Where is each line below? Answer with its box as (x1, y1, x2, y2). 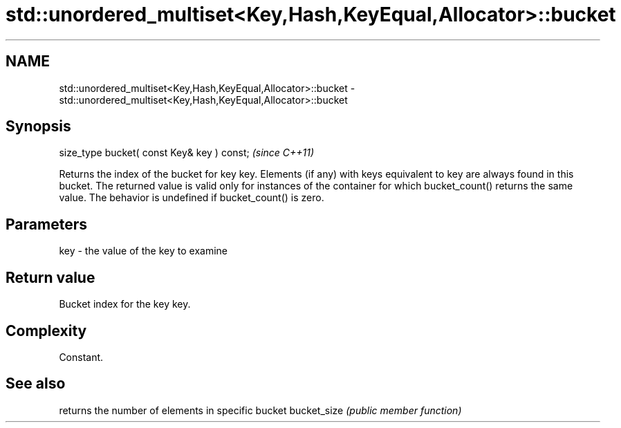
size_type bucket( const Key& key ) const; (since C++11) (59, 147, 315, 159)
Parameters (6, 215, 87, 233)
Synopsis (6, 118, 71, 136)
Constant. (59, 351, 104, 363)
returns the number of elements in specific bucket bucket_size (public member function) (59, 404, 462, 416)
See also (6, 375, 66, 393)
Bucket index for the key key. (59, 298, 191, 310)
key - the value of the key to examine (59, 245, 228, 257)
